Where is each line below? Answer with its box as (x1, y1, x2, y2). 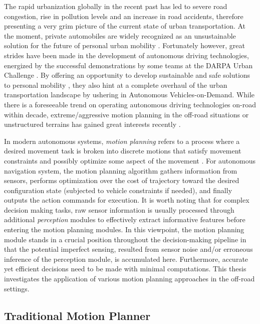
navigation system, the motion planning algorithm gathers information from (4, 165, 237, 176)
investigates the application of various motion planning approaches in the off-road (4, 273, 255, 284)
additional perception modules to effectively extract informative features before (4, 214, 245, 225)
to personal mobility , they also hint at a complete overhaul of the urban (4, 79, 227, 90)
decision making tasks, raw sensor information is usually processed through (4, 204, 234, 215)
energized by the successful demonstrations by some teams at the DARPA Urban (4, 60, 253, 70)
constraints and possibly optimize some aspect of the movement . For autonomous (4, 155, 256, 166)
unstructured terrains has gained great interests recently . (4, 119, 181, 129)
